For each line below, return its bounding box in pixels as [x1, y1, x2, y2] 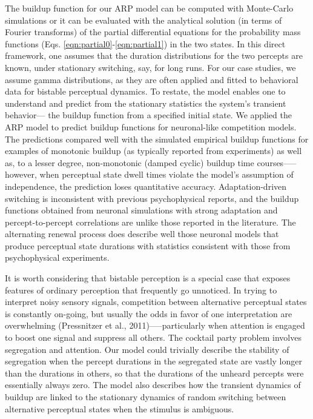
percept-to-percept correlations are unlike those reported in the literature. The [5, 215, 296, 228]
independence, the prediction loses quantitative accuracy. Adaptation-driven [5, 179, 287, 192]
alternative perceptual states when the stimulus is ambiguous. [5, 402, 234, 415]
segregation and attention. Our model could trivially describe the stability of [5, 343, 289, 355]
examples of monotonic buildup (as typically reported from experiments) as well [5, 144, 302, 157]
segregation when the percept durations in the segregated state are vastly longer [5, 355, 302, 367]
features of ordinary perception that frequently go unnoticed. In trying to [5, 283, 277, 296]
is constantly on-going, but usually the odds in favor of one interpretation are [5, 307, 292, 320]
